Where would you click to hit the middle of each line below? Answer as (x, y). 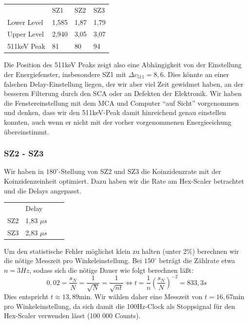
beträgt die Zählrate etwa (197, 260)
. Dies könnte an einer (196, 74)
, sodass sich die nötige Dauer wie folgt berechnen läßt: (111, 270)
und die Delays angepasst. (43, 190)
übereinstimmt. (27, 131)
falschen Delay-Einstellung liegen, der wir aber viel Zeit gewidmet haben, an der (124, 84)
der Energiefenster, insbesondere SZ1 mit (65, 74)
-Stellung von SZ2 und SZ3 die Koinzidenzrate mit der (140, 171)
